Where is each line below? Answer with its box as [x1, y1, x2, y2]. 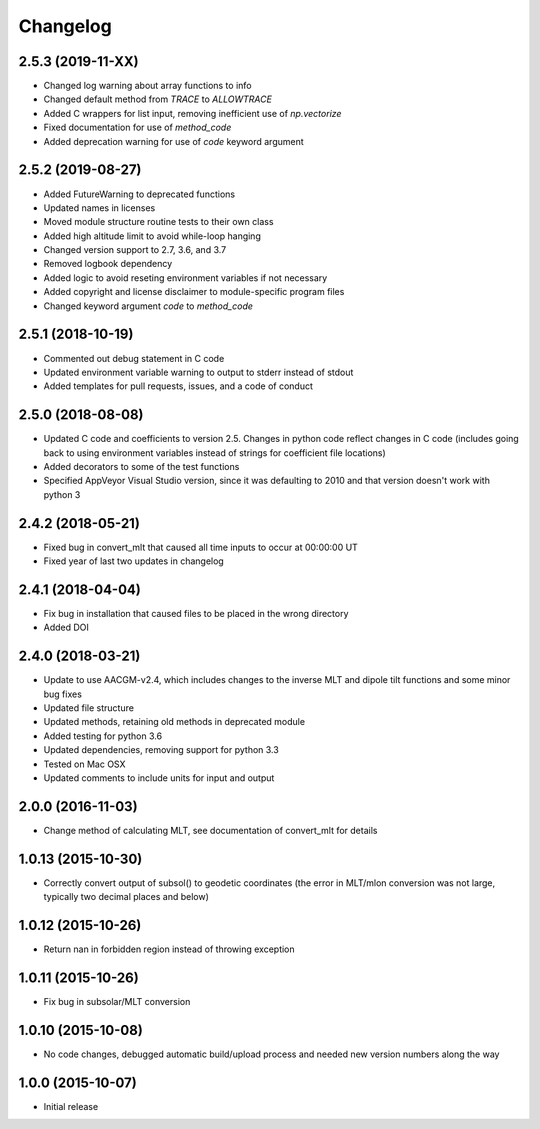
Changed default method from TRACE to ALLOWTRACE [43, 93, 272, 105]
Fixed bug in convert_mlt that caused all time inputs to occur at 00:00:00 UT [43, 541, 359, 553]
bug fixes [43, 688, 82, 700]
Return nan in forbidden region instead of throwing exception [43, 943, 295, 955]
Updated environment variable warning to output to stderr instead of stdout [43, 366, 354, 378]
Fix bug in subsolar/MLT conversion [43, 996, 191, 1008]
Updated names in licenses [43, 201, 156, 214]
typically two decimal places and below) [43, 891, 210, 903]
